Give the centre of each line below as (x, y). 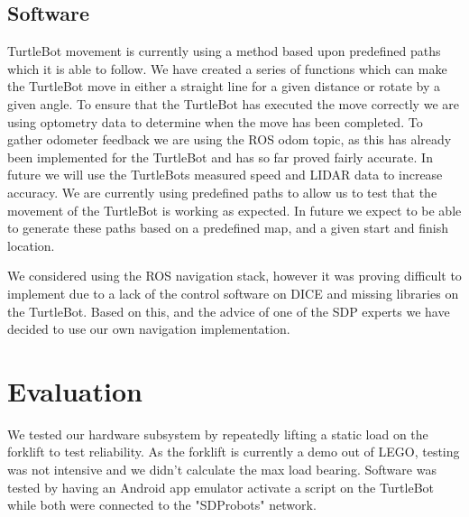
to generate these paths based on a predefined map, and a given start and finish (228, 228)
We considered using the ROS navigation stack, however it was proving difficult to (234, 276)
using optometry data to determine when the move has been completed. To (215, 121)
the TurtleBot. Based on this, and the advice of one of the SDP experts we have (229, 311)
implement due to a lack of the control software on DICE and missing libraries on (233, 293)
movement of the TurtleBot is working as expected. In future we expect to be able (234, 210)
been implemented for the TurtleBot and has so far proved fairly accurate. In (220, 157)
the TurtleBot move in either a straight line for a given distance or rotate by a (224, 86)
